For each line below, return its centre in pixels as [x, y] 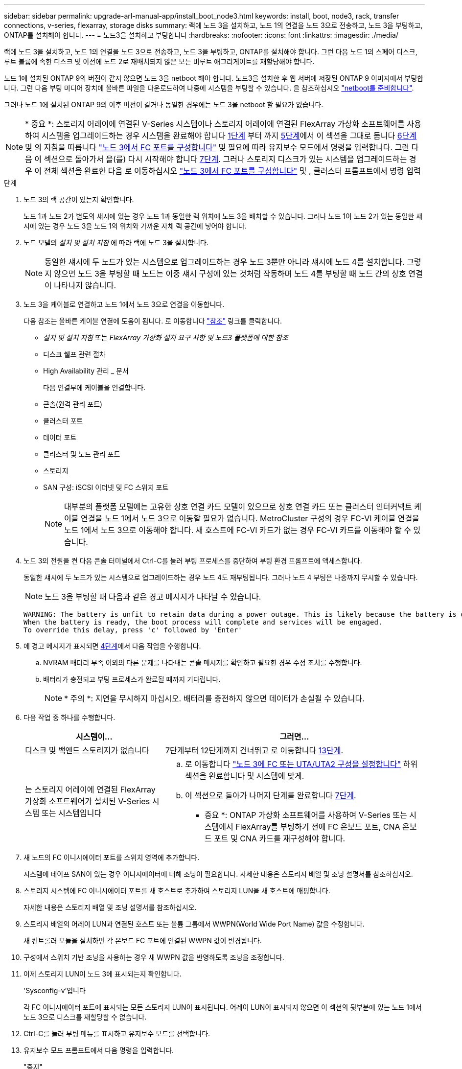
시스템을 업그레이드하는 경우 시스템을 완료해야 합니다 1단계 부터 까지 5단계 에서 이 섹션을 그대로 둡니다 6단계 [229, 136]
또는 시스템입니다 [71, 813]
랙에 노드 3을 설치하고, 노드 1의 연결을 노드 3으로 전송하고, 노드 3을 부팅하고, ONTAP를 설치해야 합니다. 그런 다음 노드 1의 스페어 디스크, [211, 52]
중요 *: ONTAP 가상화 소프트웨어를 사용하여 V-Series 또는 [306, 815]
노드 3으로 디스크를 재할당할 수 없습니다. [85, 1017]
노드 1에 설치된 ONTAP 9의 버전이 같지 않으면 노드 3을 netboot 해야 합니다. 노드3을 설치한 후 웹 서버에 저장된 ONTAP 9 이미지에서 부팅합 [214, 78]
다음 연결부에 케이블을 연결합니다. [94, 387]
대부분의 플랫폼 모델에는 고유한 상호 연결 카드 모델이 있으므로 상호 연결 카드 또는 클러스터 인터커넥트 [238, 507]
